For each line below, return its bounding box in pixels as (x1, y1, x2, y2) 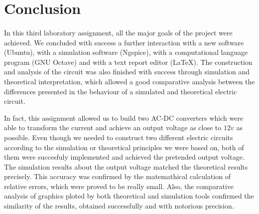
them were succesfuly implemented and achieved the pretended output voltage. (4, 152, 245, 162)
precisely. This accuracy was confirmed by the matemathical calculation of (4, 171, 231, 182)
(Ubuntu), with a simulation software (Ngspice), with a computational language (4, 47, 248, 57)
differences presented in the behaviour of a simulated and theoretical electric (4, 86, 237, 96)
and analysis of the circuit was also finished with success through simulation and (4, 66, 250, 77)
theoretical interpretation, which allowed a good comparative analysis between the (4, 76, 255, 86)
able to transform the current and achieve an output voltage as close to (4, 122, 222, 133)
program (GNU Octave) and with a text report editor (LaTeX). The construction (4, 56, 253, 67)
